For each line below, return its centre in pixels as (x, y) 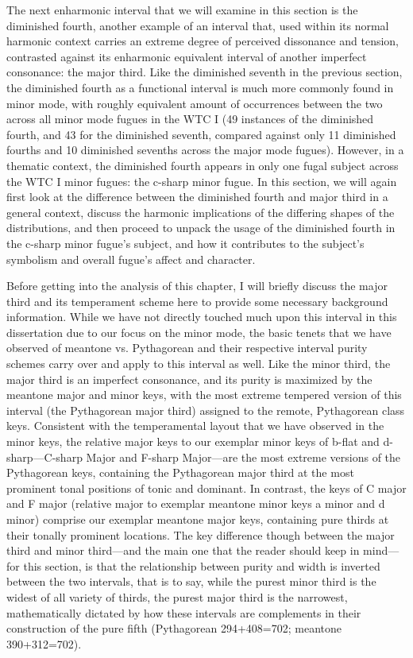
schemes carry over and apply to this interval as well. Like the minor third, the (199, 364)
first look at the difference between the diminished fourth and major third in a (197, 197)
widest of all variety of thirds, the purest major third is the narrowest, (177, 596)
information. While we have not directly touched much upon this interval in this (202, 317)
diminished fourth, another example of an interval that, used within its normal (198, 25)
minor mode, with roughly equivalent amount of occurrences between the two (195, 103)
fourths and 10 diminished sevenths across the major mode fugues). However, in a (205, 150)
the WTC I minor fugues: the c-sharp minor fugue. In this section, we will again (202, 181)
